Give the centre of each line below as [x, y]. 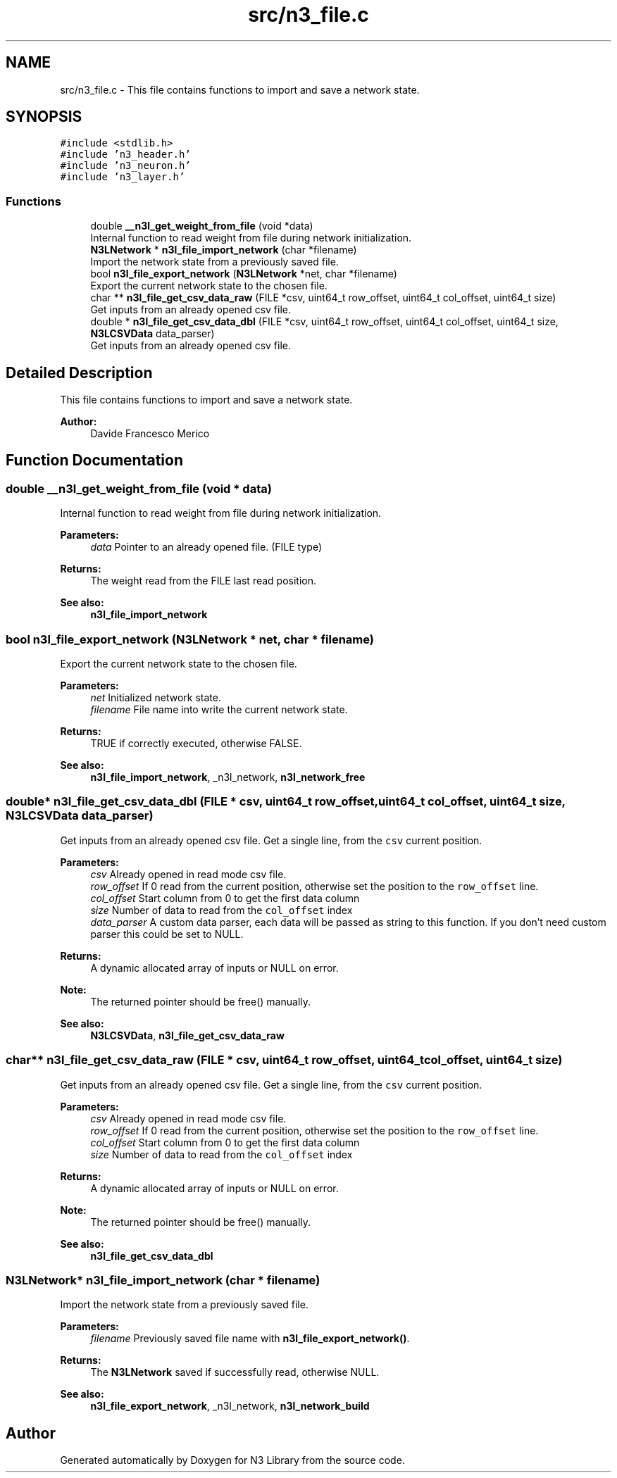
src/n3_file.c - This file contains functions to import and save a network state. [240, 89]
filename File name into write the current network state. [219, 709]
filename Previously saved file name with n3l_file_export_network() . [250, 1339]
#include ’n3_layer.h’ [123, 177]
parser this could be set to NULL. [167, 934]
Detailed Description [79, 372]
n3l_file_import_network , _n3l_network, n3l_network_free [228, 777]
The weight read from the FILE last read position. [204, 581]
